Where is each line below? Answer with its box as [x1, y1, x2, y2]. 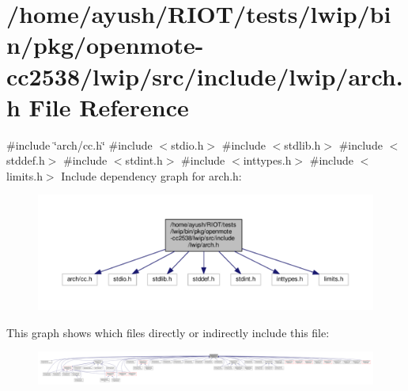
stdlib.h [284, 136, 321, 153]
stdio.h [171, 136, 204, 153]
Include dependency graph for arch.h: [61, 167, 242, 184]
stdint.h [125, 152, 163, 169]
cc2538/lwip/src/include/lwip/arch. [6, 59, 403, 92]
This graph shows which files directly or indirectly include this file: [6, 324, 330, 340]
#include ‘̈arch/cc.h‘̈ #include [6, 136, 153, 153]
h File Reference [6, 90, 189, 123]
